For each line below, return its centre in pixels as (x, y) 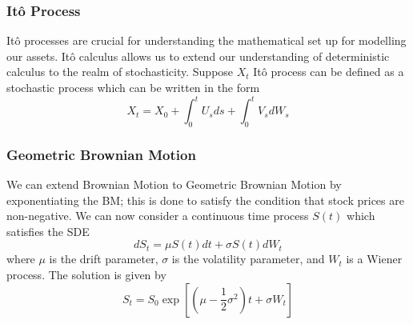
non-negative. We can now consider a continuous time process (158, 216)
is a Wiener (374, 259)
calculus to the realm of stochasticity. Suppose (120, 72)
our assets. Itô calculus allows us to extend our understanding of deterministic (198, 56)
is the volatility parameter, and (248, 259)
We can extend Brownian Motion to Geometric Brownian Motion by (174, 184)
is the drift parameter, (104, 259)
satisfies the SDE (48, 231)
